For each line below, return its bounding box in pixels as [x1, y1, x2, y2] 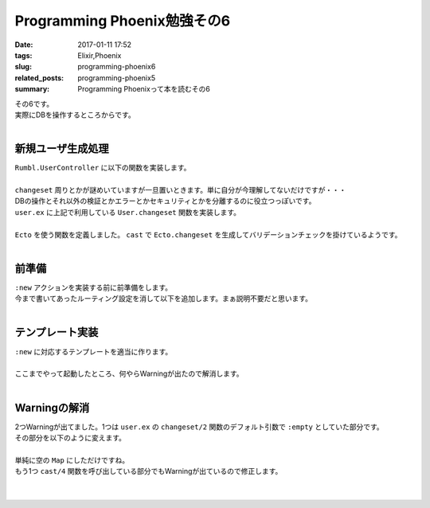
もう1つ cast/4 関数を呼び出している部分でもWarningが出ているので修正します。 [14, 467, 283, 476]
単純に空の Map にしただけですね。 [14, 455, 130, 465]
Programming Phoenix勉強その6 [14, 12, 231, 29]
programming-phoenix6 [77, 62, 156, 72]
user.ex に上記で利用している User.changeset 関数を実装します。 [14, 207, 241, 217]
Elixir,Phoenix [77, 50, 122, 60]
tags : [14, 50, 33, 60]
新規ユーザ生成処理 [14, 142, 109, 155]
